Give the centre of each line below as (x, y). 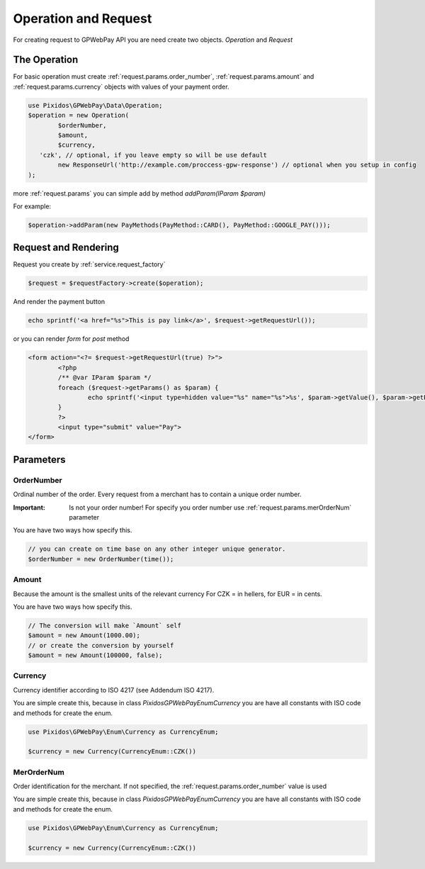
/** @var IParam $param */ (104, 378)
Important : (29, 508)
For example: (32, 206)
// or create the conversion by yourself (101, 645)
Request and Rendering (66, 248)
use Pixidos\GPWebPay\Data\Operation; (95, 105)
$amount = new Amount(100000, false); (95, 655)
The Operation (46, 60)
